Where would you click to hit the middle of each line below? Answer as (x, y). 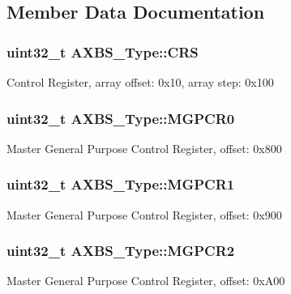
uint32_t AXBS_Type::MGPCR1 (121, 184)
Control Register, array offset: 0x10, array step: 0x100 (140, 82)
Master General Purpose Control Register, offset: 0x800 (144, 148)
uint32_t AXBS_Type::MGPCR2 (121, 251)
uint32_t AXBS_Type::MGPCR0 (121, 118)
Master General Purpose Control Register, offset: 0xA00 (146, 281)
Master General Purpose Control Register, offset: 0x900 (144, 214)
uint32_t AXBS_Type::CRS (103, 51)
